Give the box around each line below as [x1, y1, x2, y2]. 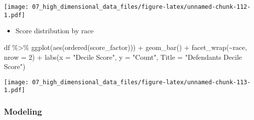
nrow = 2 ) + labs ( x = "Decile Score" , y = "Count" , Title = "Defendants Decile [4, 51, 242, 62]
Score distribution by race [15, 25, 94, 36]
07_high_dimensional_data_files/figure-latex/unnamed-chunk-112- [32, 3, 251, 10]
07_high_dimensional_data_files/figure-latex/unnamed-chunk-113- [32, 78, 251, 86]
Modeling [4, 105, 42, 117]
